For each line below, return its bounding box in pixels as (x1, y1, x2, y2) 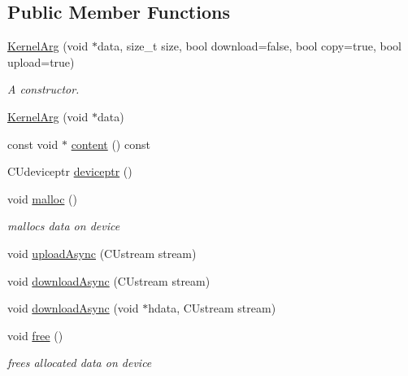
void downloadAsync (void (7, 299, 139, 317)
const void (7, 135, 59, 152)
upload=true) (7, 53, 75, 70)
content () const (71, 135, 150, 152)
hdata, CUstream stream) (148, 299, 276, 317)
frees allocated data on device (7, 354, 152, 371)
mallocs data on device (7, 217, 120, 234)
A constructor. (7, 81, 80, 98)
